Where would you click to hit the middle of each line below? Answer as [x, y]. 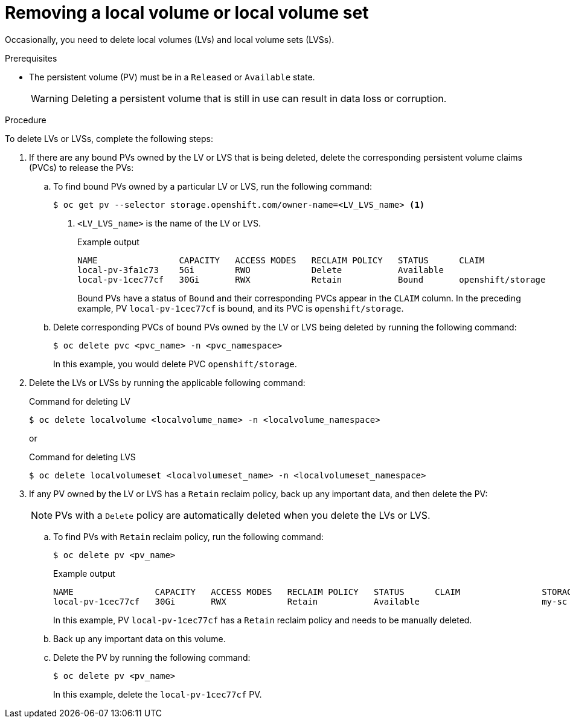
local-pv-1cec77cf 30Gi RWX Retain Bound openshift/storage [312, 279]
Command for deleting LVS [82, 457]
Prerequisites [31, 58]
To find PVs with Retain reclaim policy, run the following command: [188, 536]
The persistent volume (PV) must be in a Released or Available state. [172, 77]
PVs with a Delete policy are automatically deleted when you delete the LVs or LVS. [243, 515]
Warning [50, 98]
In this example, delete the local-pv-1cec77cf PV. [158, 694]
